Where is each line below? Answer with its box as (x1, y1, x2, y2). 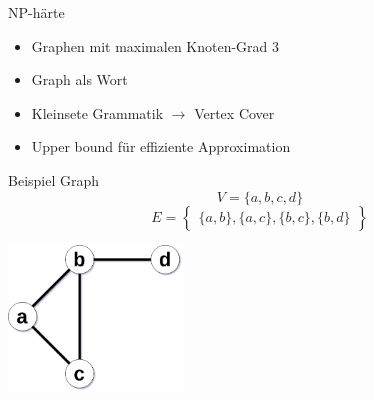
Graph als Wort (31, 69, 128, 90)
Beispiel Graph (8, 169, 100, 190)
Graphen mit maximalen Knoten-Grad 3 (31, 35, 280, 56)
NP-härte (8, 2, 65, 22)
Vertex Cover (194, 102, 275, 123)
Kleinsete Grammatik (31, 102, 164, 123)
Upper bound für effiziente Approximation (31, 136, 291, 157)
